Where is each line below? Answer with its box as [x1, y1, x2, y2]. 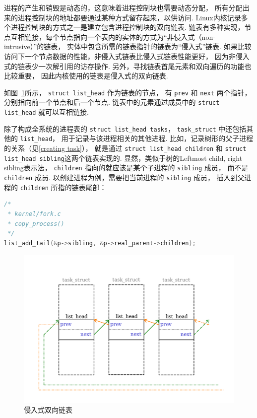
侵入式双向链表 [24, 405, 72, 415]
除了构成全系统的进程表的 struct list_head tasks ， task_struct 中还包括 [4, 123, 247, 134]
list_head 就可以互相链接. [4, 107, 89, 117]
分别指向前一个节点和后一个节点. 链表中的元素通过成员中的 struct [4, 97, 220, 107]
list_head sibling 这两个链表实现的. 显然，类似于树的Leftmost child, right [4, 152, 243, 163]
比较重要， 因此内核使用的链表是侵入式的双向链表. [4, 70, 168, 81]
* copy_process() [7, 220, 64, 227]
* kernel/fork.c [7, 210, 61, 217]
